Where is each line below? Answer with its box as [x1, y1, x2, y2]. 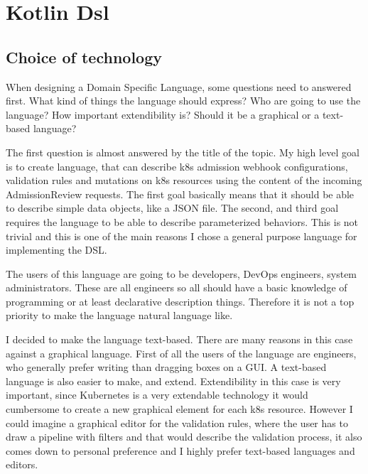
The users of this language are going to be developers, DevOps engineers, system [6, 266, 357, 281]
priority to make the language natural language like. [6, 308, 233, 323]
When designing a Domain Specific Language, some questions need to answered [6, 79, 352, 94]
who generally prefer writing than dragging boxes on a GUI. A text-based [6, 360, 327, 375]
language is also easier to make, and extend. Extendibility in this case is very [6, 373, 341, 388]
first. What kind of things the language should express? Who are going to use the [6, 93, 361, 108]
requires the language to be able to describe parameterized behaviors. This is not [6, 214, 359, 229]
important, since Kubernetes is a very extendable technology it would [6, 387, 308, 402]
